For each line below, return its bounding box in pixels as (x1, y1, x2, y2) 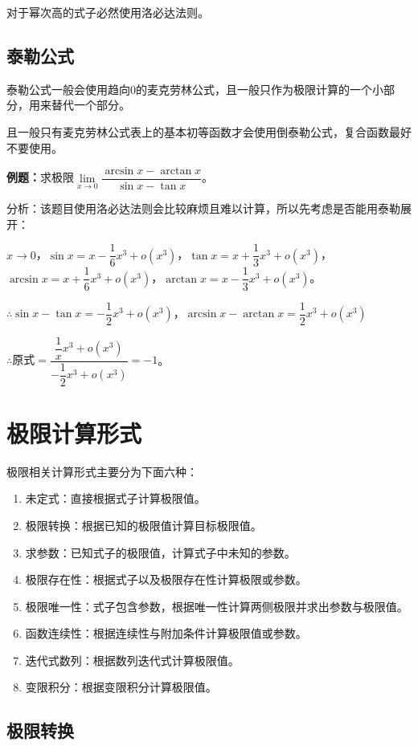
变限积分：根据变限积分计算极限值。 (25, 679, 217, 695)
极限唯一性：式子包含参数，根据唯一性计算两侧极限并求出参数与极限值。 (25, 597, 408, 614)
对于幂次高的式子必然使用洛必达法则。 (6, 4, 209, 20)
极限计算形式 (6, 416, 142, 449)
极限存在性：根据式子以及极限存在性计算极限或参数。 (25, 571, 307, 588)
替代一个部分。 (51, 96, 130, 113)
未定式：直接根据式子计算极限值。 (25, 490, 206, 507)
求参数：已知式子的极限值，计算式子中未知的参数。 (25, 544, 296, 561)
